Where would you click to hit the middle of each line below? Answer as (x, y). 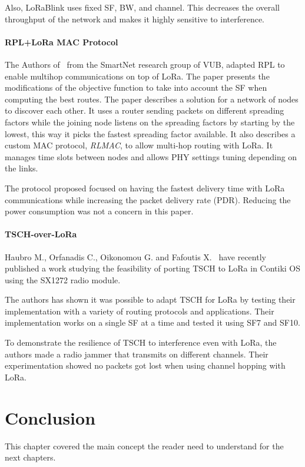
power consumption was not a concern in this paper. (99, 211)
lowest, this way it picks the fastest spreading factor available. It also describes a (150, 133)
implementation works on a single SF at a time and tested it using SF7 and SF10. (152, 322)
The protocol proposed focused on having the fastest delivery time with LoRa (145, 188)
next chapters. (30, 457)
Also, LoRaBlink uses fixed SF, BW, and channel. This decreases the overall (142, 7)
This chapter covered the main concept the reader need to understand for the (144, 446)
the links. (21, 168)
